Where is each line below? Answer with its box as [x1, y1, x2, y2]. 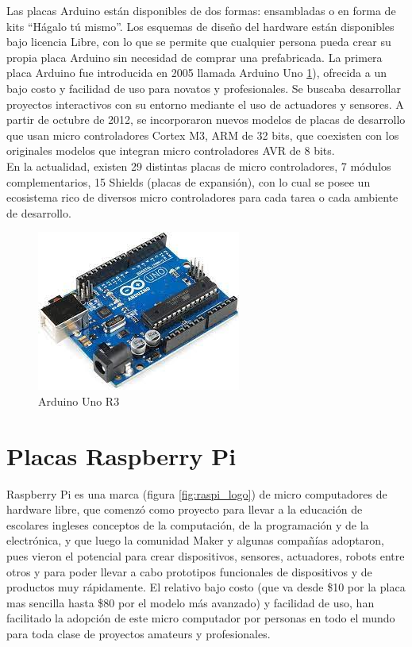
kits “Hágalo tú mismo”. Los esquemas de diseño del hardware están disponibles [6, 17, 395, 34]
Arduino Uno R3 [38, 392, 120, 409]
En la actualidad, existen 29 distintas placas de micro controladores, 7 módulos [6, 157, 391, 174]
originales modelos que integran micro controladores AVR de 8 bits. [6, 142, 335, 159]
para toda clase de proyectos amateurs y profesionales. [6, 625, 271, 641]
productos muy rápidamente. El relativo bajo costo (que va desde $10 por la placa [6, 579, 406, 595]
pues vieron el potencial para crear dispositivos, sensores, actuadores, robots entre [6, 548, 405, 564]
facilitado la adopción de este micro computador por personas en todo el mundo [6, 610, 395, 626]
